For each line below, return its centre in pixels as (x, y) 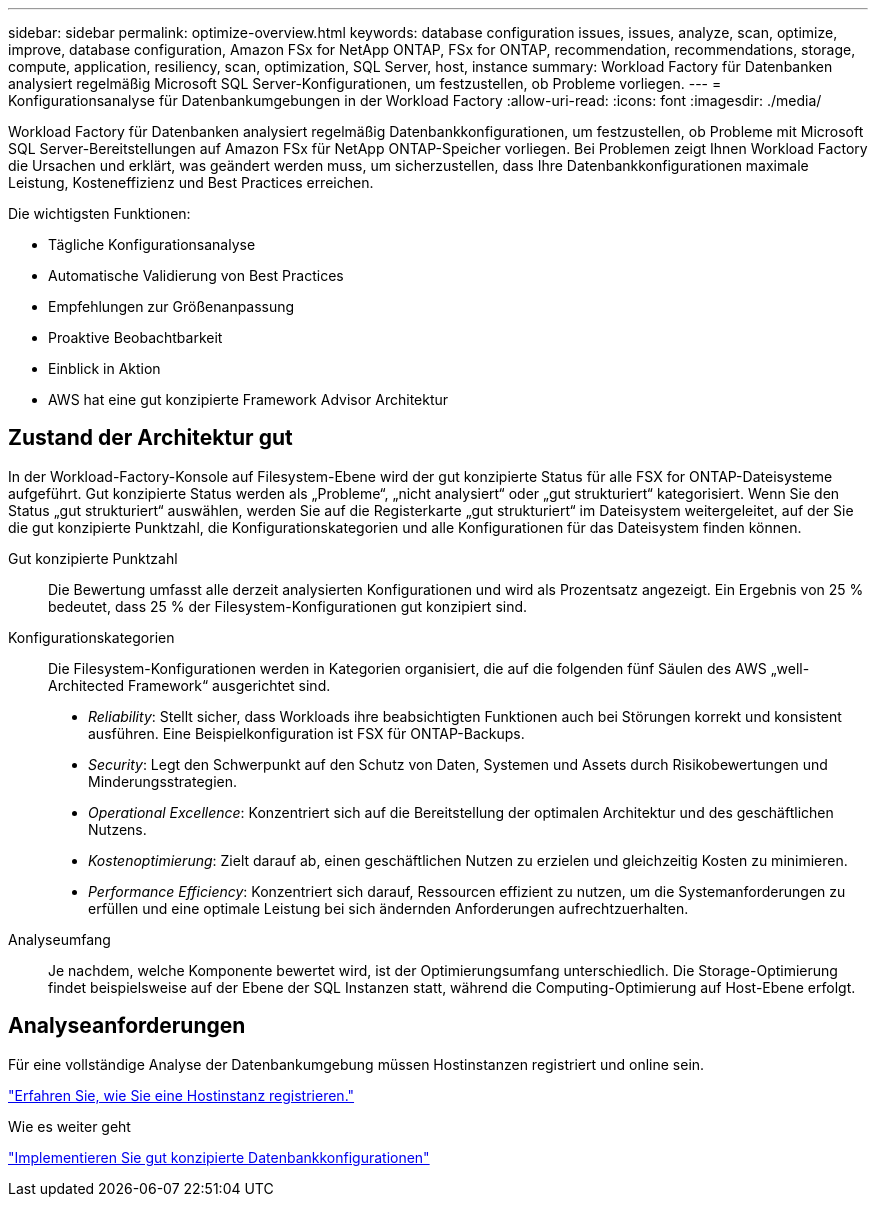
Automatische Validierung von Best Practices (196, 275)
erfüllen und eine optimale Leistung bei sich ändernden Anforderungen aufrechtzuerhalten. (388, 908)
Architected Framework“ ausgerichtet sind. (189, 685)
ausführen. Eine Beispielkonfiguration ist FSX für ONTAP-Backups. (306, 733)
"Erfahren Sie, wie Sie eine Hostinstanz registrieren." (181, 1095)
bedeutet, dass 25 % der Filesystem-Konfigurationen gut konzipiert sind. (288, 606)
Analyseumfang (59, 939)
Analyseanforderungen (127, 1026)
